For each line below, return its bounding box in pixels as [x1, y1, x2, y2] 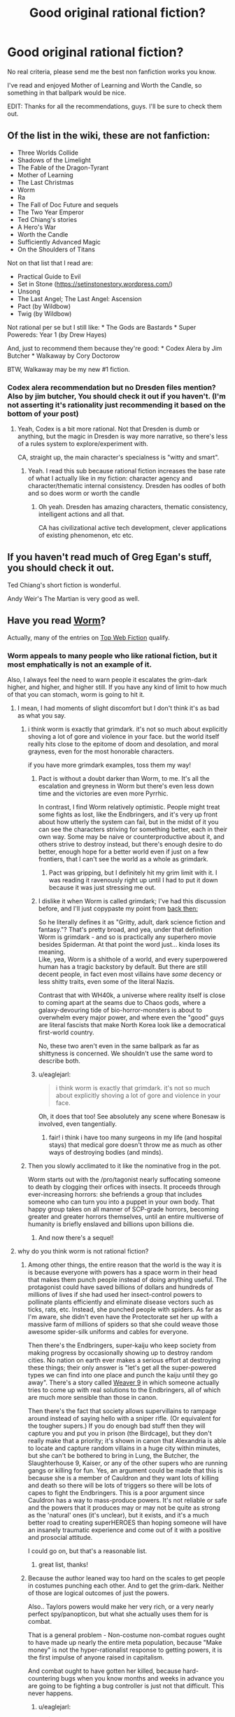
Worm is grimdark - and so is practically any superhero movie [38, 933, 217, 941]
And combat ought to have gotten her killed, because [27, 1667, 182, 1675]
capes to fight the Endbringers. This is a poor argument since [27, 1488, 205, 1496]
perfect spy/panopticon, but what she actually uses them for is [27, 1609, 208, 1618]
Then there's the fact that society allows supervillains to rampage [27, 1406, 217, 1415]
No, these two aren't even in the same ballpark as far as [38, 1041, 199, 1050]
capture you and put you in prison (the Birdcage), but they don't [27, 1428, 212, 1437]
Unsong [17, 287, 41, 296]
